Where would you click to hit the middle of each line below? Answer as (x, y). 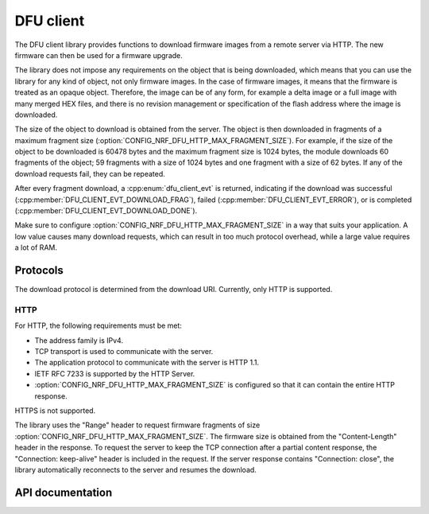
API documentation (64, 492)
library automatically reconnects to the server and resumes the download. (136, 469)
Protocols (39, 270)
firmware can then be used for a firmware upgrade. (99, 55)
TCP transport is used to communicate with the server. (124, 352)
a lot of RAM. (36, 247)
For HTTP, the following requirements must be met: (99, 325)
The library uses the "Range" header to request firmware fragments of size (137, 425)
